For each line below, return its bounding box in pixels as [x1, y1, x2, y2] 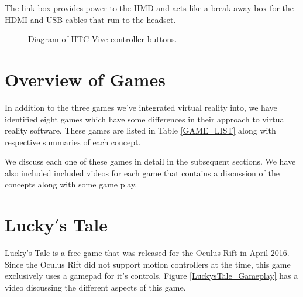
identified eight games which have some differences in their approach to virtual [5, 112, 287, 125]
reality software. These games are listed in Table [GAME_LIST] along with [5, 124, 276, 136]
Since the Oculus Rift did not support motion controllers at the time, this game [5, 258, 291, 270]
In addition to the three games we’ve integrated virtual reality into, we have [5, 101, 277, 113]
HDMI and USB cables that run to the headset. [5, 13, 176, 25]
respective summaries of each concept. [5, 135, 141, 148]
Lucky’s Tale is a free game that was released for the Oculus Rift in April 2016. [5, 247, 290, 259]
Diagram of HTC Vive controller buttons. [28, 33, 177, 45]
